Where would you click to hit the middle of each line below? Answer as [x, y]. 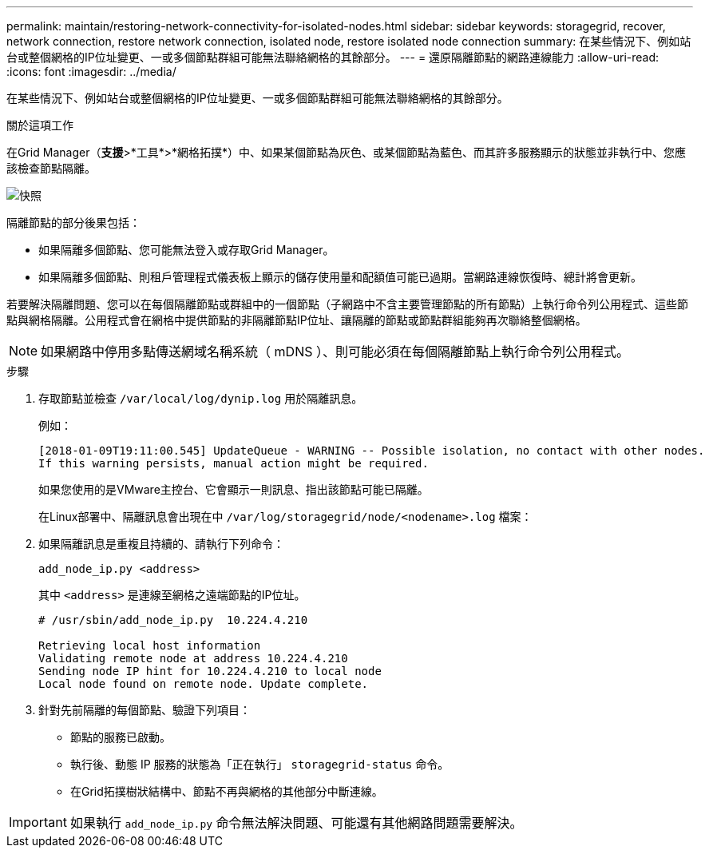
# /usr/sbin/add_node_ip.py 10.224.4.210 [173, 620]
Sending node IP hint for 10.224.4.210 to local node [210, 671]
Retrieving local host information [150, 645]
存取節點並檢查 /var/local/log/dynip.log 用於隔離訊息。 [201, 398]
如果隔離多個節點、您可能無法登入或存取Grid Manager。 [186, 250]
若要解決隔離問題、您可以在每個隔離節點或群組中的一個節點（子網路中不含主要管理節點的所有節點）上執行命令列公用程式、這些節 [347, 304]
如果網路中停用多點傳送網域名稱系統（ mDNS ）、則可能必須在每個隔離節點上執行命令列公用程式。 [335, 352]
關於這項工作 [40, 125]
